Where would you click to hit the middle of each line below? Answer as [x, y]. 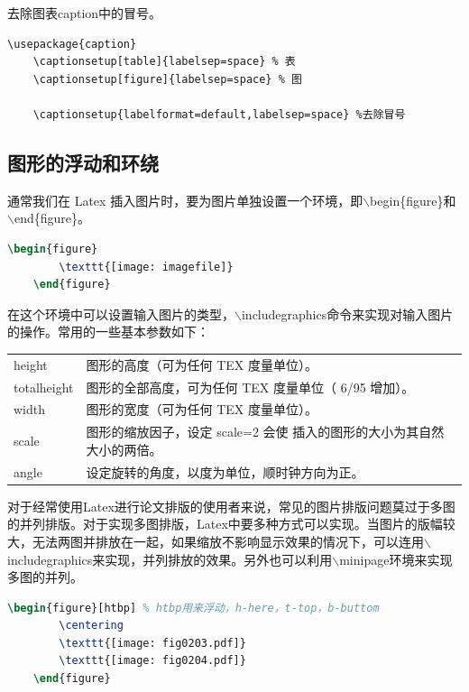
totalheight [44, 387]
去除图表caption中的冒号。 [85, 13]
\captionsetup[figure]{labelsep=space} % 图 [167, 79]
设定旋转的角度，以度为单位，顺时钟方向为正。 [225, 471]
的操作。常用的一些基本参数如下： [108, 332]
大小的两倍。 [124, 449]
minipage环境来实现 [396, 559]
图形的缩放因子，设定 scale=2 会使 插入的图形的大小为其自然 [265, 432]
